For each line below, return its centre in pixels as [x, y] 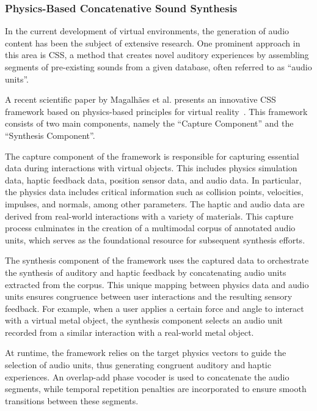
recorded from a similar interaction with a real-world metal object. [129, 332]
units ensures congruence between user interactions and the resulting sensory [149, 296]
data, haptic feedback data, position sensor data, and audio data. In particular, [153, 180]
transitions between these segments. [72, 400]
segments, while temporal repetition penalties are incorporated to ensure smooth [156, 389]
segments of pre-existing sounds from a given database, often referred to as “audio [158, 67]
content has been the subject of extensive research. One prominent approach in [153, 43]
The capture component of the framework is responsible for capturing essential [152, 156]
